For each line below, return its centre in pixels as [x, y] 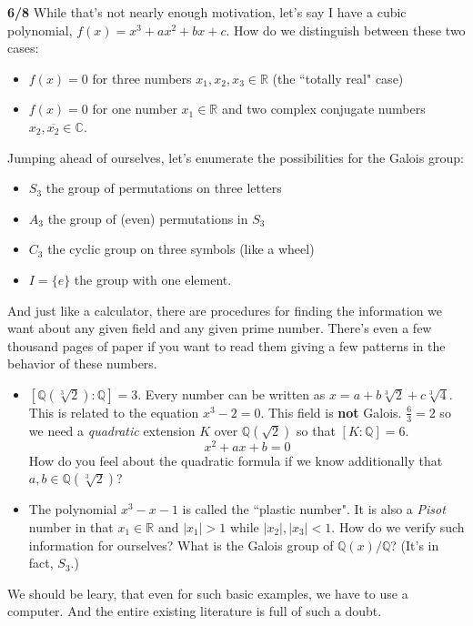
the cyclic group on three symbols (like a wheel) [181, 249]
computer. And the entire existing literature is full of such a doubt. [195, 611]
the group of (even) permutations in [148, 218]
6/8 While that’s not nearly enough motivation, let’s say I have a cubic [207, 12]
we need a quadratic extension [112, 430]
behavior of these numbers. [82, 363]
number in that [71, 527]
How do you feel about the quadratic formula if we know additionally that [236, 460]
